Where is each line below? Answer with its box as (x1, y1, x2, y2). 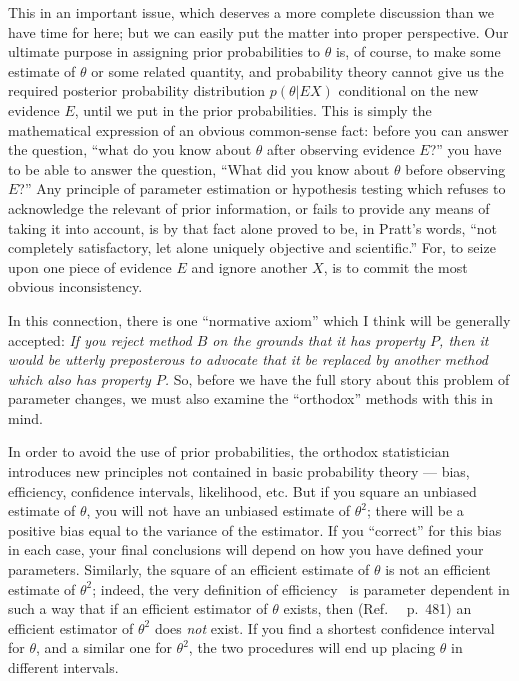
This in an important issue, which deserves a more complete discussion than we (8, 2, 495, 22)
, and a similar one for (36, 637, 172, 658)
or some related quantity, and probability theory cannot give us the (91, 60, 504, 81)
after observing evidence (267, 139, 415, 160)
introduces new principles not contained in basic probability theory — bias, (8, 461, 470, 482)
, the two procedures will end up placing (188, 637, 436, 658)
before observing (405, 158, 506, 179)
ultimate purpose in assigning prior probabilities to (8, 41, 321, 62)
